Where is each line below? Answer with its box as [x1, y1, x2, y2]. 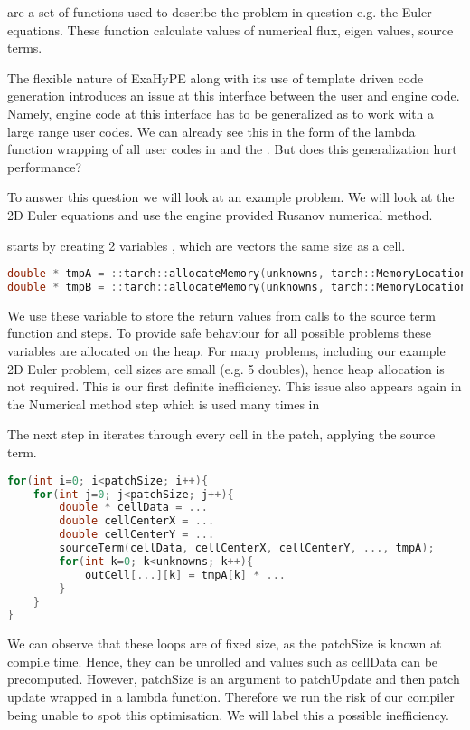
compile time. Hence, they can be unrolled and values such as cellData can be [7, 651, 438, 670]
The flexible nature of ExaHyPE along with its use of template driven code [7, 68, 424, 87]
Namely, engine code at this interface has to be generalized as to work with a [7, 103, 435, 122]
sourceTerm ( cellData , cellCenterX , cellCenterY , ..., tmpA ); [59, 542, 435, 554]
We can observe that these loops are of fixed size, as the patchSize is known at [7, 634, 442, 653]
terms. [7, 38, 42, 57]
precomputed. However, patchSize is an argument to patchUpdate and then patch [7, 669, 460, 688]
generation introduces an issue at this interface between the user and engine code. [7, 86, 460, 105]
